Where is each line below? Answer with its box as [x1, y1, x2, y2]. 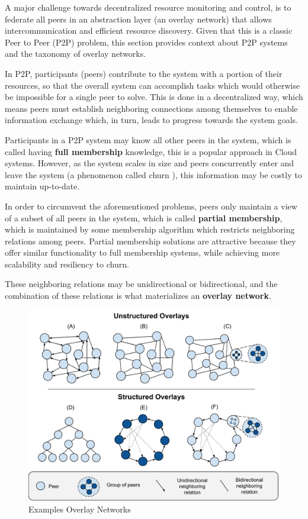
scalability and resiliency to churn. [5, 257, 129, 270]
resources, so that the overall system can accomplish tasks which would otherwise [5, 79, 300, 91]
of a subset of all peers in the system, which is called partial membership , [5, 211, 283, 224]
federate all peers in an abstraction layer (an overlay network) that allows [5, 12, 272, 25]
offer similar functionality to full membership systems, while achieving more [5, 246, 280, 259]
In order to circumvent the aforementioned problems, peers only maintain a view [5, 199, 297, 212]
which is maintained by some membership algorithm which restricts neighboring [5, 223, 295, 236]
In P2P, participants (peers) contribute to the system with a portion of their [5, 67, 283, 79]
